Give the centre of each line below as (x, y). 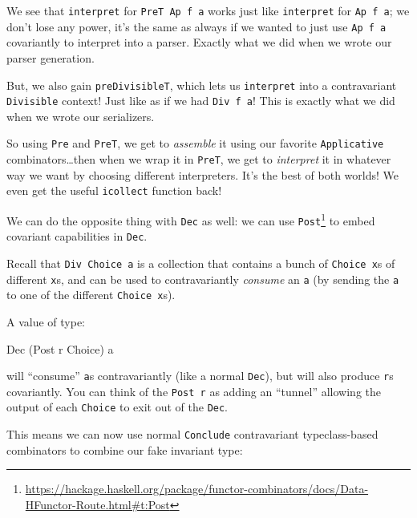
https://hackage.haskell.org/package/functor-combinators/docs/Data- (197, 489)
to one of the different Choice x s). (91, 295)
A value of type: (46, 321)
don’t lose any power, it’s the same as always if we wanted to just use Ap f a (196, 26)
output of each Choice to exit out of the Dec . (117, 407)
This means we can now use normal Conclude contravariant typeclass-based (192, 434)
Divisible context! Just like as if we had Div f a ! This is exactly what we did (201, 101)
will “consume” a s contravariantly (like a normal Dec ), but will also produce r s (200, 376)
